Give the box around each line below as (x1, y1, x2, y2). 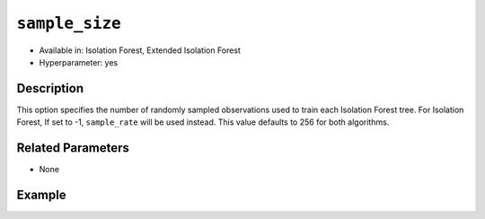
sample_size (16, 13, 121, 33)
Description (16, 81, 84, 96)
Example (16, 187, 66, 202)
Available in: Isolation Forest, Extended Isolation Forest (39, 45, 242, 56)
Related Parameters (16, 140, 130, 156)
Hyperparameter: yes (39, 57, 119, 67)
